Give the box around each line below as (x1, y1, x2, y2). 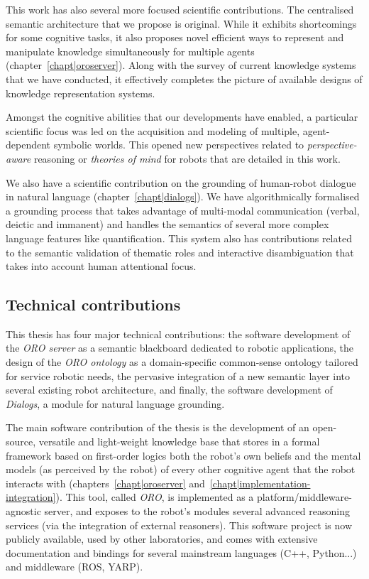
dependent (6, 137, 51, 152)
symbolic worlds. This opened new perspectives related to (53, 137, 304, 152)
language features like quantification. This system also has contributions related (6, 230, 352, 245)
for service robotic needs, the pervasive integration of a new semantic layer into (6, 368, 351, 383)
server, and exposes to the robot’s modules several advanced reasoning (44, 504, 350, 519)
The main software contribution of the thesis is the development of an (6, 420, 309, 435)
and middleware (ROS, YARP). (6, 559, 143, 574)
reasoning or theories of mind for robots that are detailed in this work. (33, 151, 341, 166)
